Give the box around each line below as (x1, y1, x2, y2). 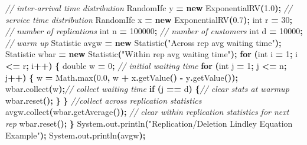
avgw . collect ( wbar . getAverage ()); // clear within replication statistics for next (5, 106, 289, 118)
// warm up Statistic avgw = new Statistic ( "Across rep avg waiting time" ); (5, 36, 282, 48)
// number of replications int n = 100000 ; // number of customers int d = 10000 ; (5, 25, 303, 37)
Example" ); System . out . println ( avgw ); (5, 128, 146, 141)
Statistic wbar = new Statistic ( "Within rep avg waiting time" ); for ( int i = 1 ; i (5, 48, 298, 60)
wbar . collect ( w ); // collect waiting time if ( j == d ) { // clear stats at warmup (5, 83, 289, 95)
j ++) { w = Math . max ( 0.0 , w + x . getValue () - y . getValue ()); (5, 71, 238, 83)
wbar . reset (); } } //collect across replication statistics (5, 94, 202, 106)
